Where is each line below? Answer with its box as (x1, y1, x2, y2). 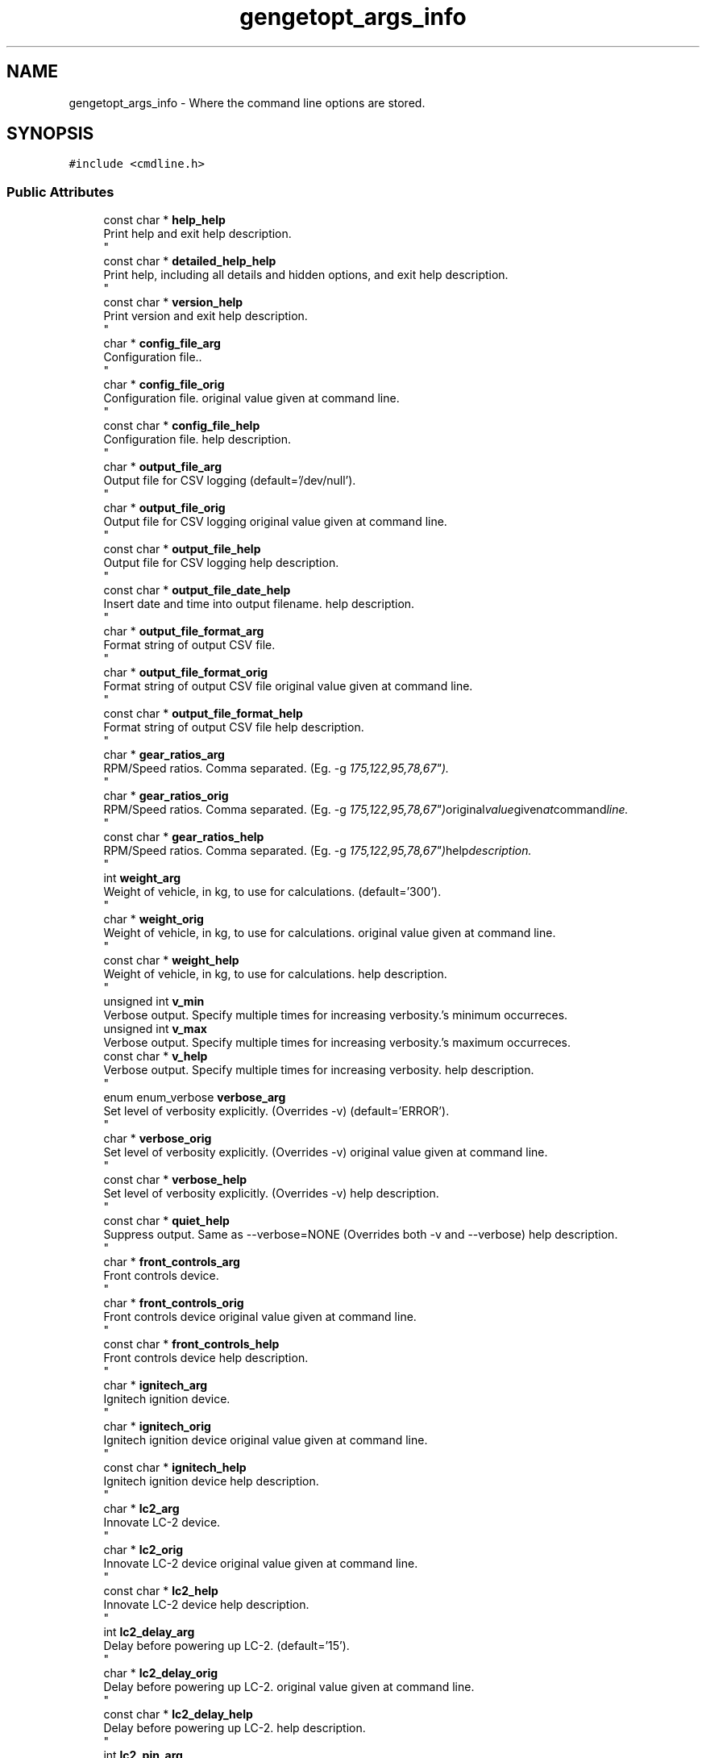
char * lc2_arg (103, 1502, 180, 1516)
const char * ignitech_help (103, 1460, 247, 1475)
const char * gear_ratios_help (103, 830, 264, 844)
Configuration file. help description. (103, 432, 292, 447)
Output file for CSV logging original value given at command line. (103, 514, 447, 529)
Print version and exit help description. (103, 309, 308, 323)
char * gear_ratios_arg (103, 748, 225, 762)
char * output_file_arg (103, 460, 222, 474)
